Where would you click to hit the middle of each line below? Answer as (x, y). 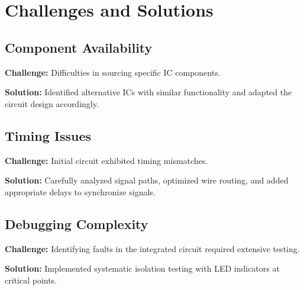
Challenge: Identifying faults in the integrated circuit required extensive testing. (152, 248)
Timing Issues (48, 135)
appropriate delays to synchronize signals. (80, 191)
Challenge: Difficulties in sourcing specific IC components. (113, 72)
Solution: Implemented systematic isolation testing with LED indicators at (142, 268)
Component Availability (79, 47)
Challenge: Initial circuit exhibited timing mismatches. (106, 160)
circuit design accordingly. (52, 103)
